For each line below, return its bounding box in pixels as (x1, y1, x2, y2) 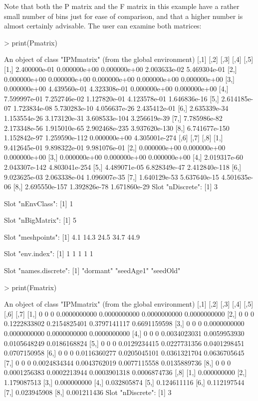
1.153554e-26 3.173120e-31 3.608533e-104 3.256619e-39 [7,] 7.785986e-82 (4, 112, 223, 123)
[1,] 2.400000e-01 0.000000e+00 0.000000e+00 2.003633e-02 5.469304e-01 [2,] (4, 63, 237, 74)
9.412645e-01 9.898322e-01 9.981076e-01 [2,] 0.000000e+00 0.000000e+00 (4, 142, 226, 152)
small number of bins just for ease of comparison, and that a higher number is (4, 10, 243, 21)
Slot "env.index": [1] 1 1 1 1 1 (4, 248, 93, 259)
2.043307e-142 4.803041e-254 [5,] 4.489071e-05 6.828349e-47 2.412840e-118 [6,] (4, 161, 242, 172)
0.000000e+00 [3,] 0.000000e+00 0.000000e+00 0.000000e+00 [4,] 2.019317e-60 (4, 152, 244, 162)
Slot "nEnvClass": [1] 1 (4, 198, 73, 208)
